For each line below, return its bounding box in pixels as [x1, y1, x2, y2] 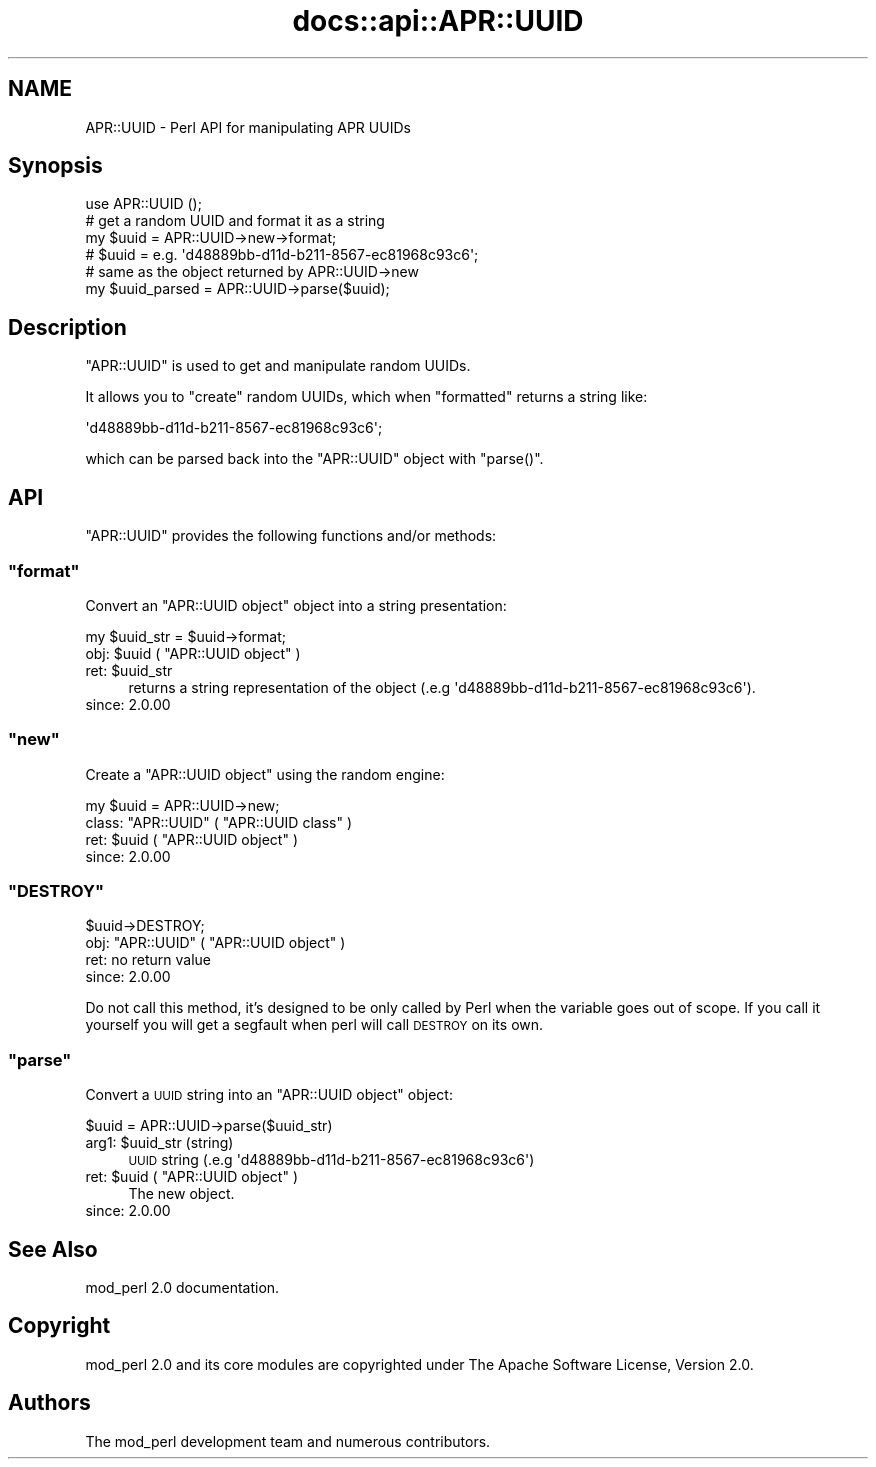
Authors [8, 1390, 91, 1416]
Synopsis [8, 153, 103, 179]
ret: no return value [85, 951, 211, 969]
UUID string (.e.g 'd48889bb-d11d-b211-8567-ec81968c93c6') [128, 1151, 535, 1169]
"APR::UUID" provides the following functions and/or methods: [85, 527, 497, 545]
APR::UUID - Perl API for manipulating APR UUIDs [85, 118, 411, 136]
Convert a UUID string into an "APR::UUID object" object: [85, 1086, 453, 1104]
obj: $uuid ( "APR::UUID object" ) [85, 644, 301, 662]
